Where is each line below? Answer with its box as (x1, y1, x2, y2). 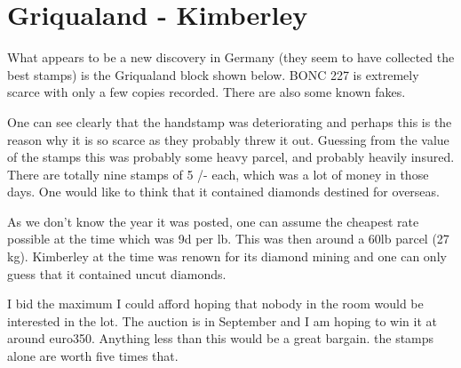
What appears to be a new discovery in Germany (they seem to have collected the (7, 48, 455, 67)
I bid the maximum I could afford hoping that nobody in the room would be (7, 294, 424, 313)
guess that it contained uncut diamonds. (7, 264, 227, 283)
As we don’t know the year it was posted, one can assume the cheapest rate (7, 212, 419, 230)
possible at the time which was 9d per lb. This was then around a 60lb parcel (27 (7, 229, 449, 248)
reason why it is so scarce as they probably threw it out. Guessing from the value (7, 130, 449, 148)
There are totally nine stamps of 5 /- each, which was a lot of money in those (7, 164, 429, 183)
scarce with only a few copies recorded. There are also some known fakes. (7, 83, 406, 101)
